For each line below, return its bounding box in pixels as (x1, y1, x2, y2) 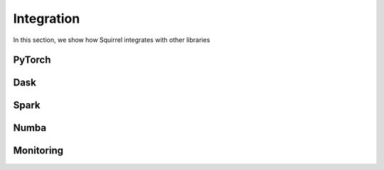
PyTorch (13, 54, 51, 66)
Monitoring (13, 144, 64, 156)
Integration (13, 11, 80, 26)
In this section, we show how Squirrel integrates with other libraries (13, 36, 210, 44)
